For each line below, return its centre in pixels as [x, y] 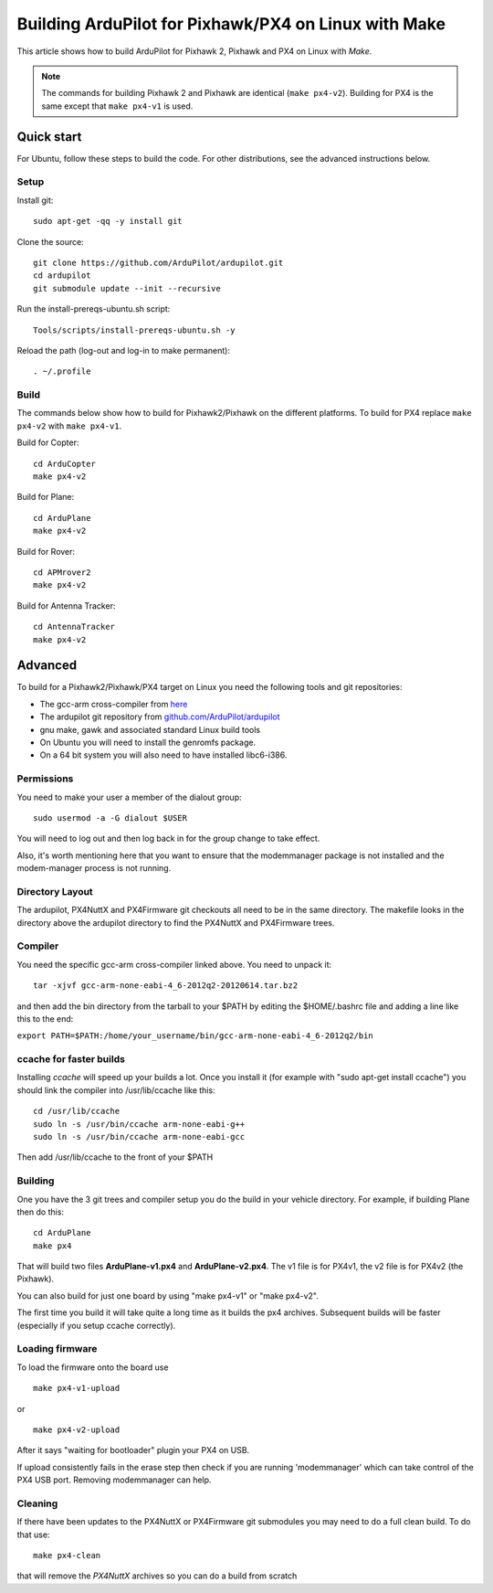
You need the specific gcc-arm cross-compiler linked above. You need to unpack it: [174, 964]
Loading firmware [57, 1349]
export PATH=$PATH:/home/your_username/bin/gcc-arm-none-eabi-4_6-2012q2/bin [195, 1036]
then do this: [40, 1212]
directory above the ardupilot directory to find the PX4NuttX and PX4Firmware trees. [176, 922]
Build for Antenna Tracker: [66, 605]
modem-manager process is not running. [94, 868]
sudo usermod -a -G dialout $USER [110, 818]
